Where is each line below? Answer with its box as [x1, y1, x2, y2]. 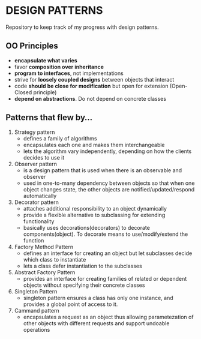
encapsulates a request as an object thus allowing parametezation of [23, 313, 194, 320]
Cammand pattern [14, 307, 59, 314]
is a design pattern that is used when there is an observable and [23, 166, 182, 174]
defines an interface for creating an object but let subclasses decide [23, 250, 193, 257]
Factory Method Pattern [14, 243, 74, 250]
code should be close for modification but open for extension [14, 82, 169, 89]
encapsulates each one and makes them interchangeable [23, 141, 166, 148]
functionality [23, 217, 55, 225]
